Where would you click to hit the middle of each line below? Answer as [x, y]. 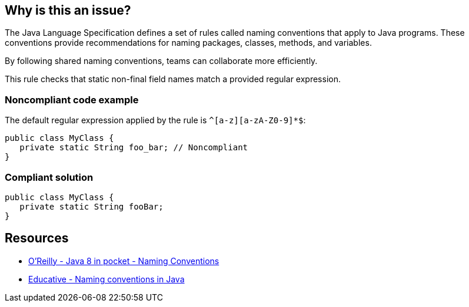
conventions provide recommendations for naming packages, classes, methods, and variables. [188, 43]
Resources [37, 238]
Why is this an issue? [68, 10]
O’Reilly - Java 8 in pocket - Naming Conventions [124, 261]
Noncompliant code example [72, 99]
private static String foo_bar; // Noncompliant [134, 148]
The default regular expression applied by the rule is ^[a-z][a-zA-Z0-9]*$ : [155, 120]
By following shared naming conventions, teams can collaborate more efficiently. [161, 61]
